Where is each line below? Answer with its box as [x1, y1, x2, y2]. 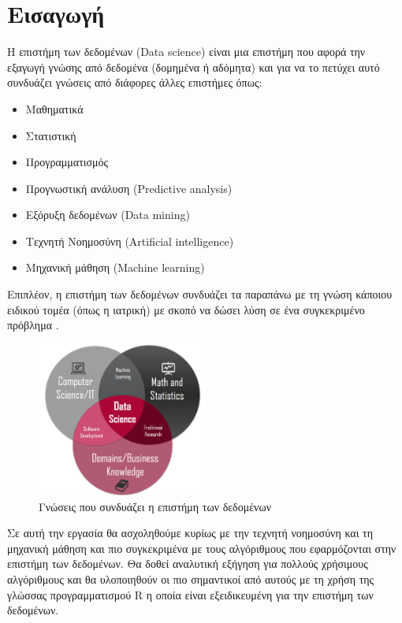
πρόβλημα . [7, 317, 59, 333]
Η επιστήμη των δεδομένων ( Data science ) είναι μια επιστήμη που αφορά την [7, 43, 366, 60]
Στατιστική [25, 127, 76, 143]
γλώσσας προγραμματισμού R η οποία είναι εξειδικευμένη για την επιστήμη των [7, 586, 374, 603]
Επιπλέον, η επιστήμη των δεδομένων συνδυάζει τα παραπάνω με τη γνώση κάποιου [7, 286, 393, 302]
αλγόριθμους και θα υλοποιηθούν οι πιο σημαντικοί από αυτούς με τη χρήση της [7, 570, 374, 587]
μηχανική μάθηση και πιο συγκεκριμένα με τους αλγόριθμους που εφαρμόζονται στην [7, 540, 396, 556]
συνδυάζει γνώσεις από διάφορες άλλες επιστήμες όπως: [7, 74, 262, 91]
